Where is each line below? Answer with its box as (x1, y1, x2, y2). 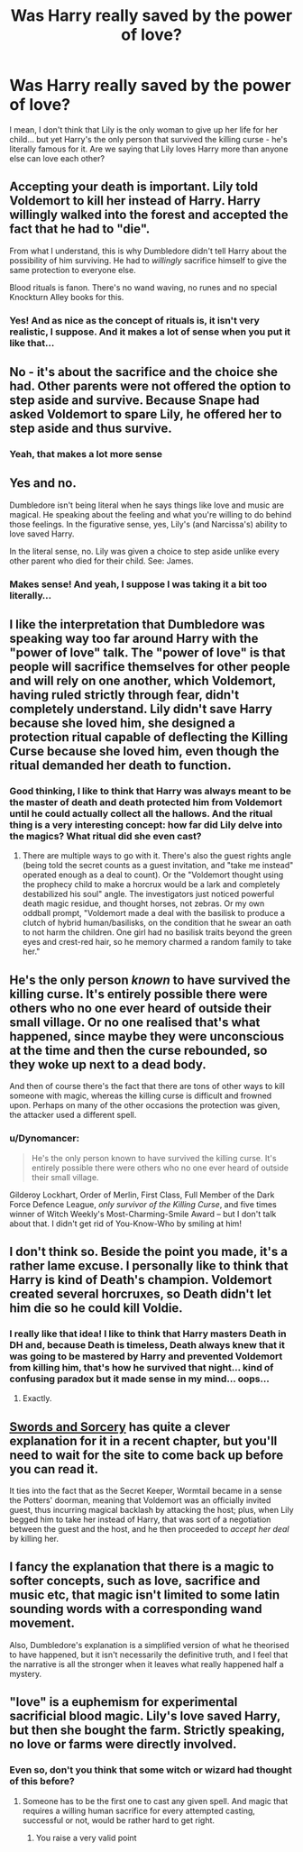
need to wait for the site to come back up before (9, 1447, 284, 1462)
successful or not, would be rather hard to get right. (22, 1814, 215, 1826)
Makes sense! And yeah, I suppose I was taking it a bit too (9, 578, 268, 591)
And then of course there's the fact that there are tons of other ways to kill (9, 1081, 286, 1092)
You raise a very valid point (35, 1832, 137, 1843)
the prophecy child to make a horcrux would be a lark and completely (22, 879, 280, 890)
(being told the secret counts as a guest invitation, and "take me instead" (22, 860, 294, 871)
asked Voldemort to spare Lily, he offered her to (9, 407, 282, 422)
